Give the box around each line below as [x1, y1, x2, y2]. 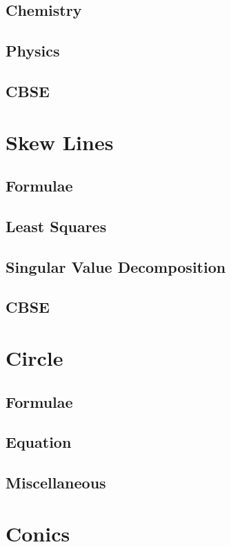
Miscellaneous [6, 472, 106, 493]
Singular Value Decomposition [6, 256, 226, 277]
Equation [6, 431, 72, 453]
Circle [6, 344, 63, 372]
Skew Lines [6, 127, 114, 156]
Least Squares [6, 215, 107, 236]
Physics [6, 40, 60, 61]
